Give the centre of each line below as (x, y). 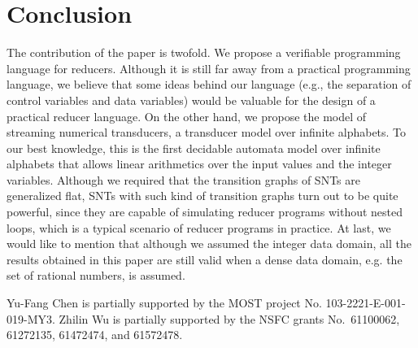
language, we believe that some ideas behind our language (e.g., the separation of (209, 84)
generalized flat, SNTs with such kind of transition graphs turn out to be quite (202, 196)
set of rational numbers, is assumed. (96, 275)
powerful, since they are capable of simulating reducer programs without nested (205, 212)
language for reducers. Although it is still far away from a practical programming (209, 68)
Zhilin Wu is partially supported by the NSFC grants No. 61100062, (229, 318)
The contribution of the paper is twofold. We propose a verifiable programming (204, 52)
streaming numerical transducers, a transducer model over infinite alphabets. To (207, 132)
